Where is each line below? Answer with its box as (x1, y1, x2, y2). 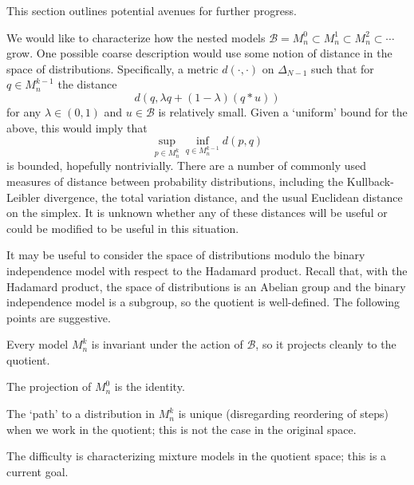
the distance (57, 76, 117, 93)
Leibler (6, 188, 41, 205)
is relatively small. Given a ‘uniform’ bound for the (158, 103, 408, 120)
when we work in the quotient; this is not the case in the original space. (6, 420, 357, 437)
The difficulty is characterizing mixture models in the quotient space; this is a (6, 448, 387, 464)
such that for (311, 60, 374, 77)
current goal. (6, 463, 69, 479)
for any (6, 103, 41, 120)
